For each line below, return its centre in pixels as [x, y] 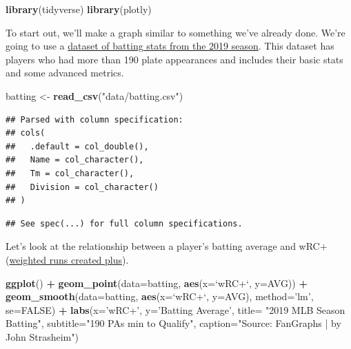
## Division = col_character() [82, 187]
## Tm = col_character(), [70, 173]
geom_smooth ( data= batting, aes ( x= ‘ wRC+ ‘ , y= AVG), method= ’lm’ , [160, 296]
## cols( [26, 133]
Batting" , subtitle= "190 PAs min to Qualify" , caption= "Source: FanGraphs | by [173, 323]
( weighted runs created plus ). [67, 259]
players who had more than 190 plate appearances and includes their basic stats [174, 59]
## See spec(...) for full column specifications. [124, 223]
